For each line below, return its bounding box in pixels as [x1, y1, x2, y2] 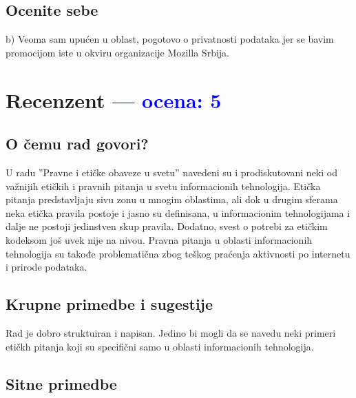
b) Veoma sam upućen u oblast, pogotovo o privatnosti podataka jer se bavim [6, 32, 334, 46]
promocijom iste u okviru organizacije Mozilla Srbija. [6, 45, 229, 59]
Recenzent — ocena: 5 [6, 85, 222, 114]
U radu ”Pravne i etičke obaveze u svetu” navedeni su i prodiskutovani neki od [6, 165, 337, 179]
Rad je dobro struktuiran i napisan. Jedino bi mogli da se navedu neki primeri [6, 325, 336, 339]
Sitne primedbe [6, 373, 117, 394]
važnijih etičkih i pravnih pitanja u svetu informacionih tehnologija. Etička [6, 178, 321, 193]
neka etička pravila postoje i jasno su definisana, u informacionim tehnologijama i [6, 205, 350, 220]
